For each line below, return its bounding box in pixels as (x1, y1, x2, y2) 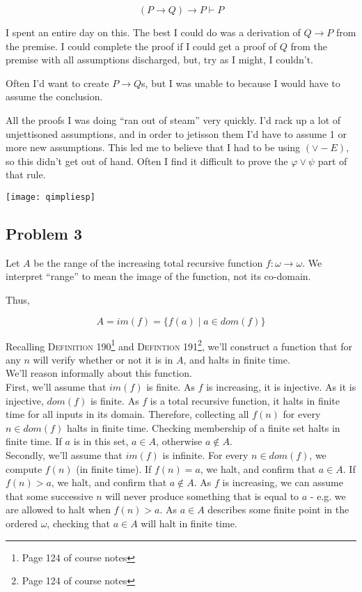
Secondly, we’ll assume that (6, 447, 123, 462)
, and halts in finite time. (183, 352, 290, 366)
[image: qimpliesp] (6, 192, 95, 202)
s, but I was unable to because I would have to (141, 75, 340, 90)
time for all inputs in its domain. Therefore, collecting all (6, 407, 249, 421)
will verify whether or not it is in (33, 352, 173, 366)
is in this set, (73, 434, 129, 449)
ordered (6, 515, 38, 530)
